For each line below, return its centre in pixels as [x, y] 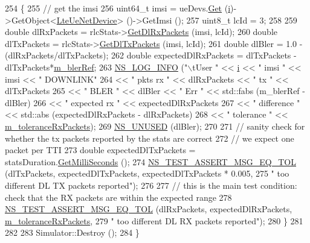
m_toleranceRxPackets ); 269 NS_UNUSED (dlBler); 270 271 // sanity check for [155, 126]
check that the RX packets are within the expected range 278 [118, 197]
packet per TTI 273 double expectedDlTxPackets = [100, 150]
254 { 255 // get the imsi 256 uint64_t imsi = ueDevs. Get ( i [118, 8]
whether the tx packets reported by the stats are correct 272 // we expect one [150, 138]
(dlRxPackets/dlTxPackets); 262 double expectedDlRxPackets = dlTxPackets [148, 55]
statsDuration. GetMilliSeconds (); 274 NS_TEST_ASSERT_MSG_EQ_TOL [151, 161]
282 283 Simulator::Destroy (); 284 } [72, 232]
